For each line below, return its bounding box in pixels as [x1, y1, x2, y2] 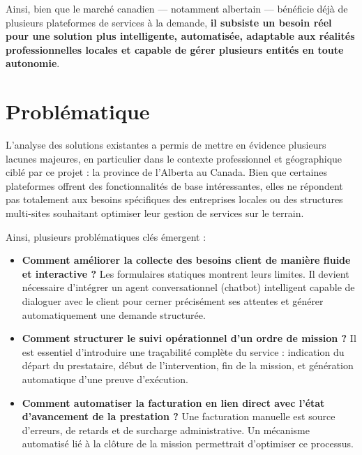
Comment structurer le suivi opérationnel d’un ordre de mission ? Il [22, 331, 356, 345]
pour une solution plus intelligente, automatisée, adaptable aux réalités [6, 29, 355, 43]
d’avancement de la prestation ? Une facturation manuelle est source [22, 409, 335, 424]
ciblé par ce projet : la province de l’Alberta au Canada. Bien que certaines [6, 165, 327, 179]
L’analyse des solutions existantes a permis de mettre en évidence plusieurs [6, 137, 326, 152]
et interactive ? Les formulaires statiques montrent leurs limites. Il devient [22, 266, 349, 281]
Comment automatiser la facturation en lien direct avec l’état [22, 395, 325, 410]
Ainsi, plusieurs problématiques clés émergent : [6, 229, 206, 244]
